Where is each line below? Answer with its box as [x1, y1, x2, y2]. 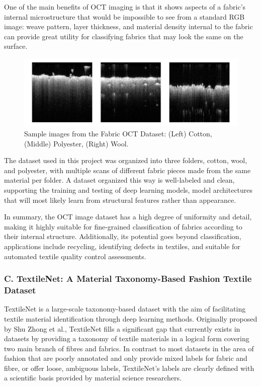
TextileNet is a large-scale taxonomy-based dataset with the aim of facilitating [4, 303, 246, 314]
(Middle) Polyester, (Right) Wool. [24, 138, 129, 148]
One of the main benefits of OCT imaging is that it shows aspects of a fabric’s [4, 2, 246, 12]
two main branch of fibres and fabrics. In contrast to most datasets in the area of [4, 343, 254, 353]
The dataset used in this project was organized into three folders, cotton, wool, [4, 155, 247, 166]
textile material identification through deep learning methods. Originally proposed [4, 313, 257, 324]
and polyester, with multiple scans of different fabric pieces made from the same [4, 165, 251, 175]
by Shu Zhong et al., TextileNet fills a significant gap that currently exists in [4, 323, 240, 334]
